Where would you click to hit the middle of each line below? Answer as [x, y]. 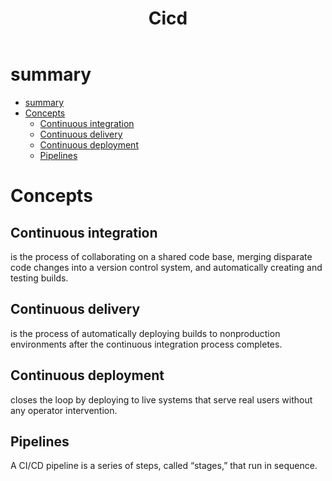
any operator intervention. [64, 410]
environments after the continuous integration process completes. [146, 344]
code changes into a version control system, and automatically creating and [166, 267]
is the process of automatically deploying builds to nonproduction [145, 333]
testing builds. [39, 278]
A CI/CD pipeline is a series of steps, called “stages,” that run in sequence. [164, 466]
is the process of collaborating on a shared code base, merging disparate [161, 256]
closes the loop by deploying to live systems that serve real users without [161, 399]
